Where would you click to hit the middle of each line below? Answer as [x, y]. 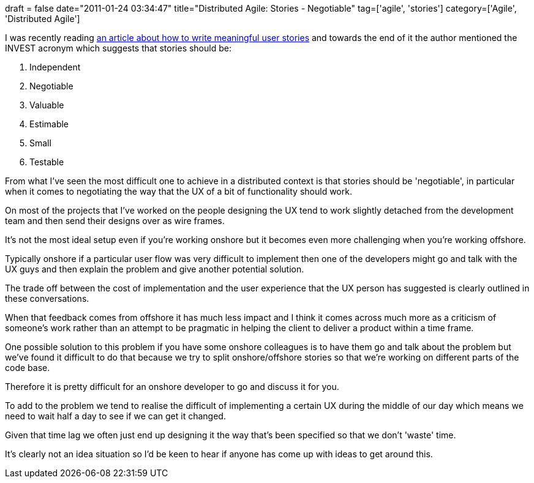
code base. [28, 368]
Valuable [47, 105]
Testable [47, 162]
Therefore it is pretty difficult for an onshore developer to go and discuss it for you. [172, 387]
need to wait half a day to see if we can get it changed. [115, 416]
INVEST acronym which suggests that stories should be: [118, 48]
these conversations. [47, 298]
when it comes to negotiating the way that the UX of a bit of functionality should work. [179, 191]
